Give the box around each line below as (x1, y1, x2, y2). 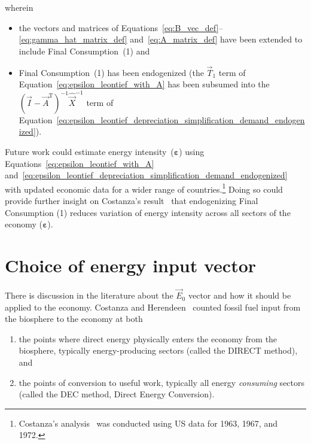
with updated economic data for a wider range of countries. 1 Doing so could (5, 181, 283, 195)
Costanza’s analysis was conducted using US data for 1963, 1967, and (19, 416, 278, 429)
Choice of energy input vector (5, 253, 257, 277)
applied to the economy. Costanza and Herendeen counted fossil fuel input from (5, 300, 301, 313)
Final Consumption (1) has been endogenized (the (19, 66, 204, 78)
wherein (5, 1, 33, 13)
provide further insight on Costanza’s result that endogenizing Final (5, 194, 258, 206)
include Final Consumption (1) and (19, 44, 150, 57)
